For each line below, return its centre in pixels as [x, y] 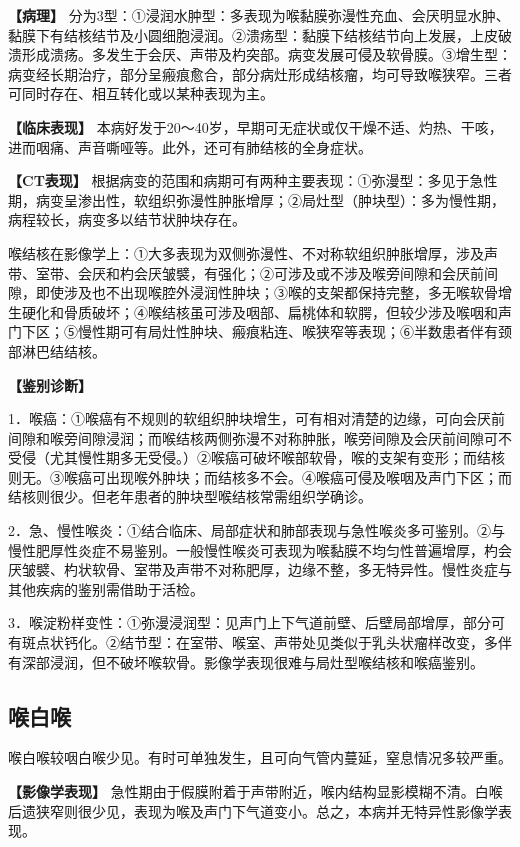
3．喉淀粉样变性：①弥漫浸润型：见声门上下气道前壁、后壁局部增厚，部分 [249, 622]
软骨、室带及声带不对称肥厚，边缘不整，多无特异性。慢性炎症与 [301, 569]
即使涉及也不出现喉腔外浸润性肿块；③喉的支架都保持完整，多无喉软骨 [266, 292]
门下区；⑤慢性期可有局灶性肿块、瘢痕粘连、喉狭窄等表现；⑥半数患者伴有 [253, 331]
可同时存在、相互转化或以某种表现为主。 [141, 93]
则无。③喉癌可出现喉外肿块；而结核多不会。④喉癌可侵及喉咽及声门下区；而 [260, 476]
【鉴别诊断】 [50, 384]
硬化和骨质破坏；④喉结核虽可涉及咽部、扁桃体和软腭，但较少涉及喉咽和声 [266, 311]
